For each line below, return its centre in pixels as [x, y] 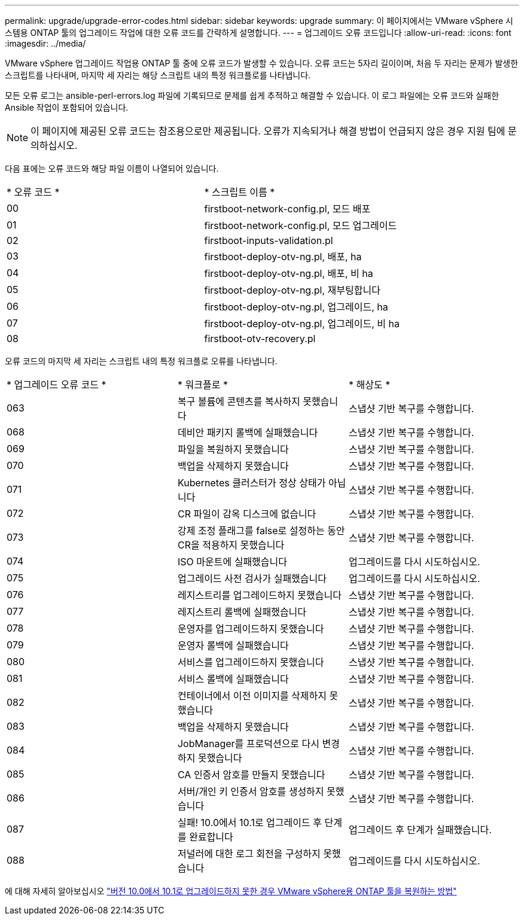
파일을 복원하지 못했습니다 [233, 449]
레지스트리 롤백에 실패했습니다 [242, 612]
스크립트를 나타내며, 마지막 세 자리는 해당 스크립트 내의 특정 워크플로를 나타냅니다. [158, 75]
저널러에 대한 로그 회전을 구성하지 [249, 854]
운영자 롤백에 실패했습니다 [233, 645]
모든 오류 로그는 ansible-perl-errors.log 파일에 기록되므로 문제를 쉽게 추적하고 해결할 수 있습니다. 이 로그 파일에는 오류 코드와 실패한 [252, 95]
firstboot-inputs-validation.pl [269, 240]
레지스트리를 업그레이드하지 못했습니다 [259, 595]
